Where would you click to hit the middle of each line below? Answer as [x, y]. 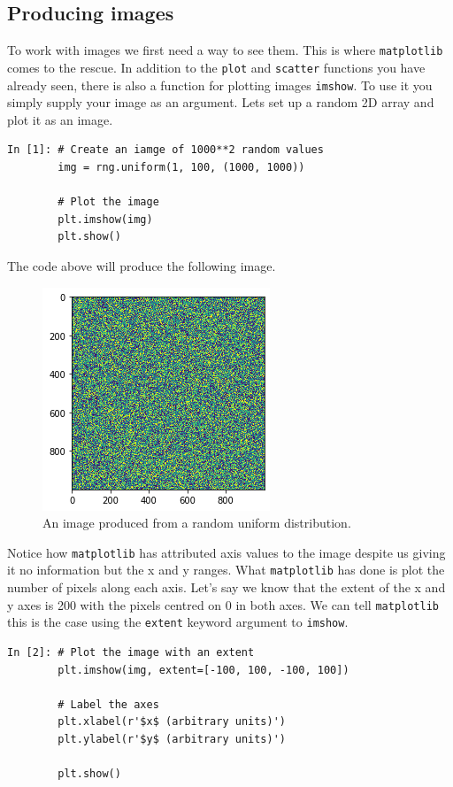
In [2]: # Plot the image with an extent [131, 652]
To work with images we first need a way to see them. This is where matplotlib [225, 50]
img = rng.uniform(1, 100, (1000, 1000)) [181, 167]
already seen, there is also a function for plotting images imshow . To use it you [220, 85]
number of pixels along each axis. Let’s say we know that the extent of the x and [226, 587]
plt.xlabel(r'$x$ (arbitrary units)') [172, 722]
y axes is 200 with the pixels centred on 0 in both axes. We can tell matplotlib [223, 604]
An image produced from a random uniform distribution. [197, 523]
